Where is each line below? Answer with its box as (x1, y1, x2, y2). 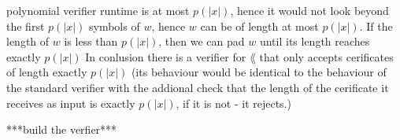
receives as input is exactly (6, 94, 135, 111)
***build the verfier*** (6, 121, 117, 138)
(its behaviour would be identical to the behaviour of (131, 64, 387, 80)
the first (6, 17, 45, 34)
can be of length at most (200, 17, 319, 34)
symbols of (88, 17, 140, 34)
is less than (64, 33, 118, 50)
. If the (359, 17, 393, 34)
